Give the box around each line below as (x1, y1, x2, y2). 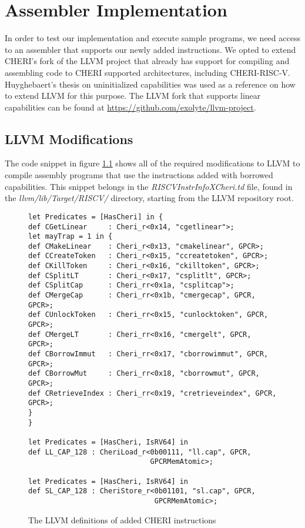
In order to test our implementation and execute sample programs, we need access (5, 32, 300, 44)
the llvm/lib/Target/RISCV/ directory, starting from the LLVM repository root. (5, 192, 294, 204)
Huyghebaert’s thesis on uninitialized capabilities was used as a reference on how (5, 78, 296, 90)
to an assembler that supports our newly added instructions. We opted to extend (5, 43, 296, 55)
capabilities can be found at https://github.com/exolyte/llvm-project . (5, 101, 256, 113)
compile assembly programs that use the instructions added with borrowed (5, 169, 273, 181)
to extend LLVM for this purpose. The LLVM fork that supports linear (5, 89, 261, 102)
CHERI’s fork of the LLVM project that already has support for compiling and (5, 55, 290, 67)
